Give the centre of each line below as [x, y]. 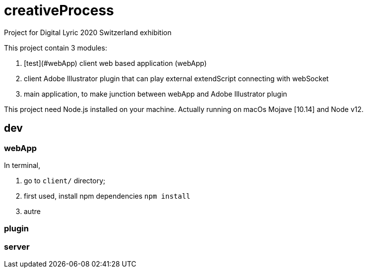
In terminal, [22, 165]
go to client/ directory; [65, 180]
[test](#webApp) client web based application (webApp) [115, 63]
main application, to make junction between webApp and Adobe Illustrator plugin [155, 94]
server [17, 246]
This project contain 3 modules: [56, 48]
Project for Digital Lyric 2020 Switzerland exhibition [88, 32]
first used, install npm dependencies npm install [107, 196]
